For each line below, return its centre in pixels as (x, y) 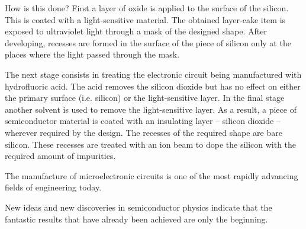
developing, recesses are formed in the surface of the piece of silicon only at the (148, 42)
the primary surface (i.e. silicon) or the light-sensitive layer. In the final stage (145, 98)
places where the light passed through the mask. (92, 54)
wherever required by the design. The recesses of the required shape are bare (144, 132)
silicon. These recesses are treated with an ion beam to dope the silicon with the (151, 144)
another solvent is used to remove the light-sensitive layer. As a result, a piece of (151, 109)
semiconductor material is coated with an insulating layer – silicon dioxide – (143, 121)
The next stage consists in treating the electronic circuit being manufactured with (153, 74)
